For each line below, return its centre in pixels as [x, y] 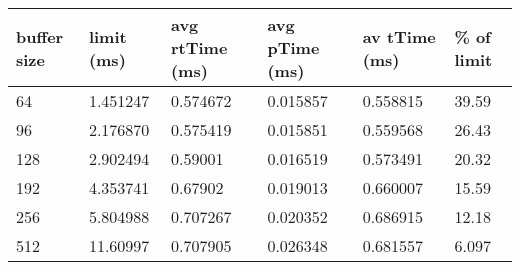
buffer [40, 36]
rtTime [199, 47]
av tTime [399, 36]
